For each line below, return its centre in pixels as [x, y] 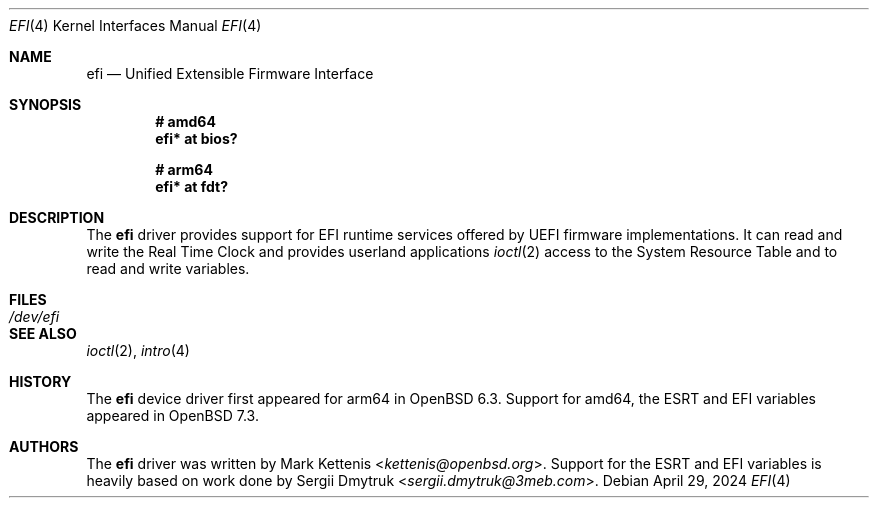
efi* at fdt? [191, 186]
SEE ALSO [43, 333]
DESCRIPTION [57, 217]
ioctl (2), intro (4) [138, 350]
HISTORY [40, 381]
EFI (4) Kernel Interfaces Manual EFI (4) [135, 25]
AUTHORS [44, 446]
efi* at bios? [196, 138]
